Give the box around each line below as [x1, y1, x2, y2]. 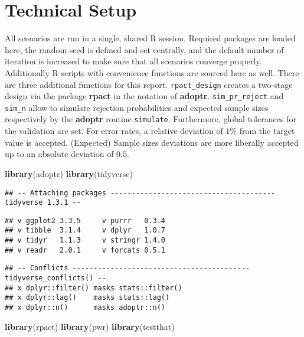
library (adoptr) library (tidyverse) [5, 167, 133, 179]
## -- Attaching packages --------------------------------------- [5, 188, 276, 197]
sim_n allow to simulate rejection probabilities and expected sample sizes [5, 101, 269, 113]
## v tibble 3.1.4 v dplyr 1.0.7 [5, 226, 166, 235]
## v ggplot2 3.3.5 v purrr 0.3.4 [5, 216, 166, 225]
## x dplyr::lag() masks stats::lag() [5, 293, 170, 302]
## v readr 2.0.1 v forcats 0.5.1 [5, 246, 166, 254]
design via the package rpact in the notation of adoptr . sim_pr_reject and [5, 90, 284, 102]
